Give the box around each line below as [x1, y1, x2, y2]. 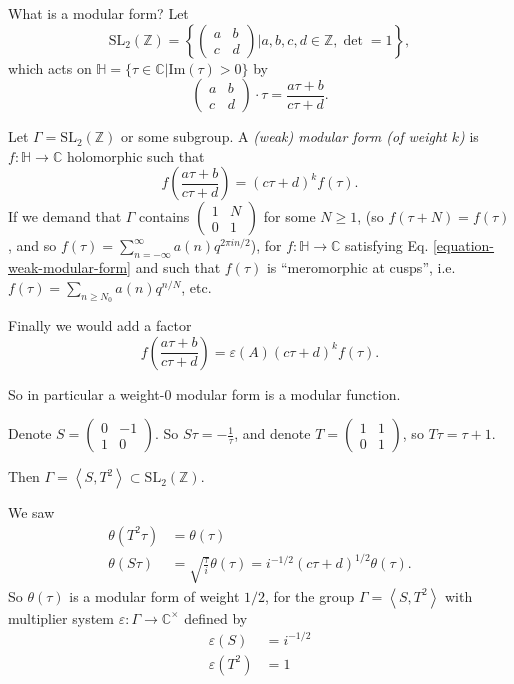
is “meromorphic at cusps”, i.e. [266, 257, 456, 278]
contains [139, 206, 190, 227]
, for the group [265, 585, 355, 606]
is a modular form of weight [69, 585, 240, 606]
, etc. [181, 276, 212, 297]
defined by [184, 607, 248, 628]
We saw [8, 502, 55, 523]
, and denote [234, 423, 311, 444]
